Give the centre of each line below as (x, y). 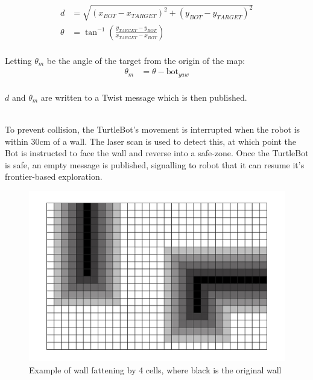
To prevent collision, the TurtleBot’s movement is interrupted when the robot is (153, 129)
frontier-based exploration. (54, 176)
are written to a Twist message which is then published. (144, 97)
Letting (18, 60)
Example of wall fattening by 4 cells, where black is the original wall (155, 369)
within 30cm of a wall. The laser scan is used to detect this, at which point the (150, 141)
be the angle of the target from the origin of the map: (146, 60)
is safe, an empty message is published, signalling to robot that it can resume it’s (155, 164)
